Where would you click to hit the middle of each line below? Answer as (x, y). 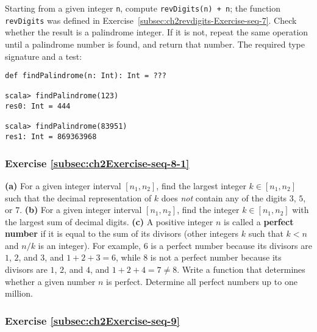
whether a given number (50, 281)
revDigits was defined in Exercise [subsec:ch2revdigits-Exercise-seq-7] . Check (151, 20)
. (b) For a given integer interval (81, 210)
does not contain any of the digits (224, 197)
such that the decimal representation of (78, 197)
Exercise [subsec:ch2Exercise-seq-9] (92, 320)
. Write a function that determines (241, 269)
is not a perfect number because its (216, 257)
